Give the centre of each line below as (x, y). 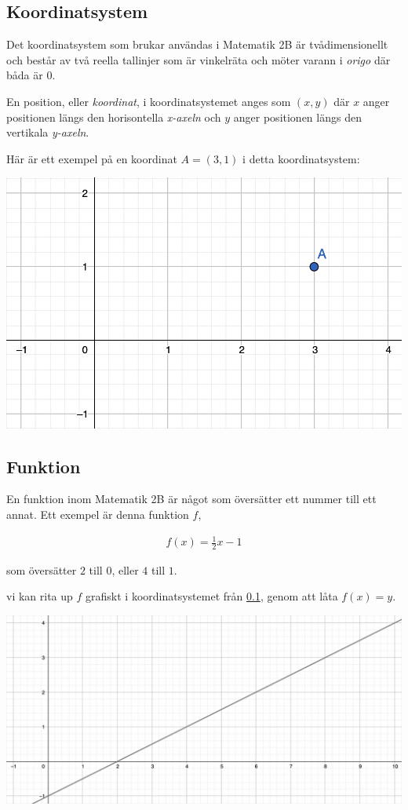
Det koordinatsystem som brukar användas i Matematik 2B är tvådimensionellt (197, 44)
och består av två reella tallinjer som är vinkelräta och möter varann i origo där (199, 59)
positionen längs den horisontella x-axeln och (114, 117)
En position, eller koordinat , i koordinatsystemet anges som (149, 101)
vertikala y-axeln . (48, 132)
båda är (25, 75)
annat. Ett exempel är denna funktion (98, 514)
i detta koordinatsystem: (301, 158)
